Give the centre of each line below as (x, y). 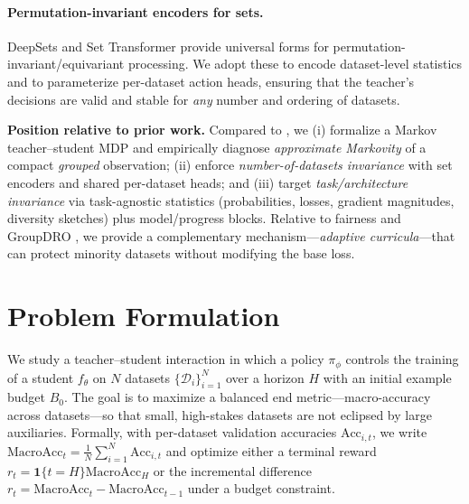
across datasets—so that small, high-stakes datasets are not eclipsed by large (220, 414)
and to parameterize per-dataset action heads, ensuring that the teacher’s (211, 81)
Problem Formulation (144, 316)
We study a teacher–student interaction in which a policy (166, 359)
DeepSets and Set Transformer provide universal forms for (168, 46)
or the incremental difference (232, 470)
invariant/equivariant (66, 64)
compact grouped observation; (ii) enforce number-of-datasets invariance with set (230, 165)
